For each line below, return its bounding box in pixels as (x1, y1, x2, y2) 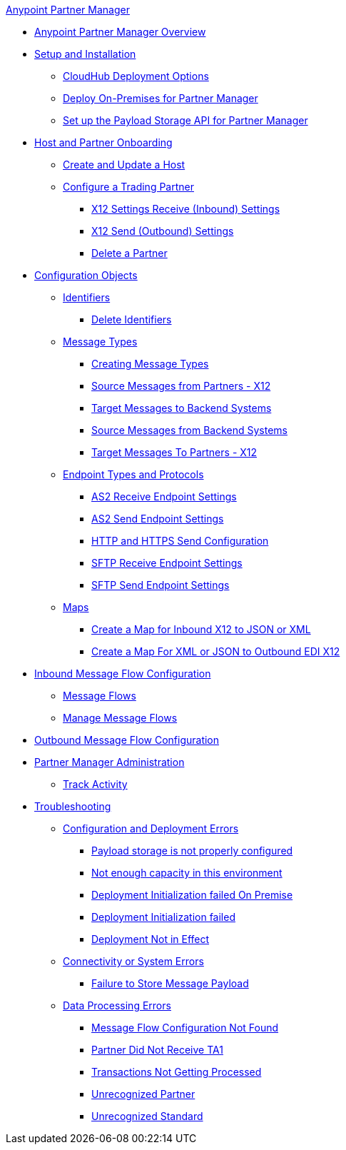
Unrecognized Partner (91, 1088, 195, 1100)
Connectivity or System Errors (63, 955, 204, 967)
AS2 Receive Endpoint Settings (91, 490, 237, 503)
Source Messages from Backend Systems (91, 424, 288, 436)
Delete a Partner (91, 247, 168, 259)
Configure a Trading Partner (63, 181, 194, 193)
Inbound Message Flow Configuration (34, 667, 211, 680)
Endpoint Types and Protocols (63, 468, 204, 480)
